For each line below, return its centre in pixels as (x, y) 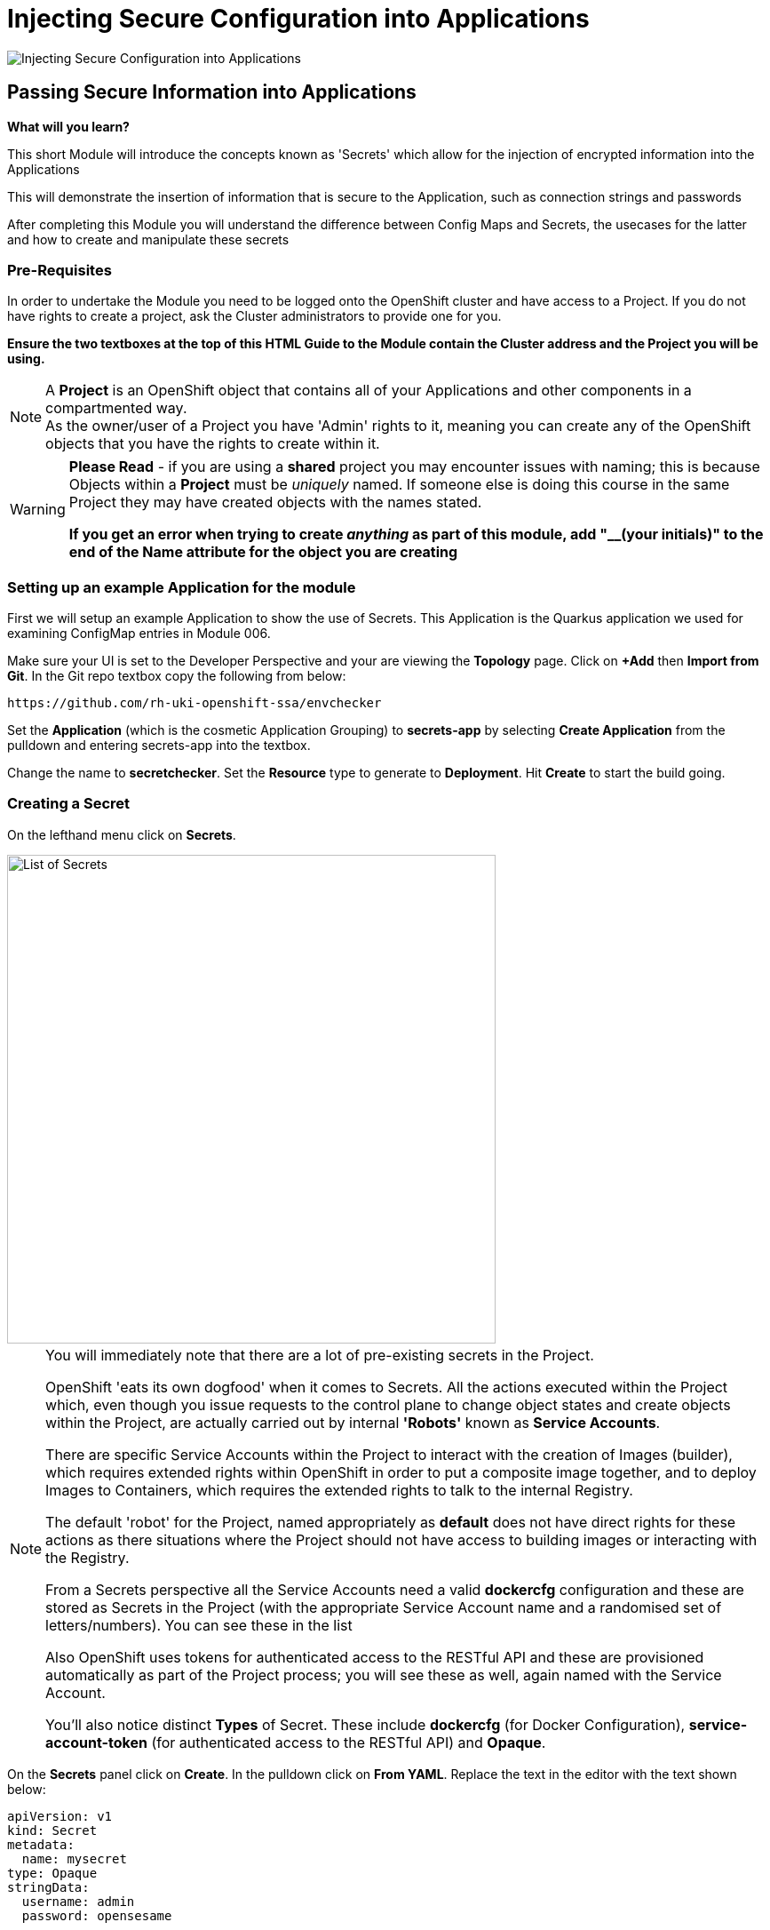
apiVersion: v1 (60, 1816)
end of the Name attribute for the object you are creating (263, 552)
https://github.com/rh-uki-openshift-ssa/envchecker (194, 703)
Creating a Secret (69, 804)
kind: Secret (52, 1830)
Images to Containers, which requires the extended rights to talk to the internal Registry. (339, 1490)
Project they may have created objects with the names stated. (275, 502)
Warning (38, 510)
